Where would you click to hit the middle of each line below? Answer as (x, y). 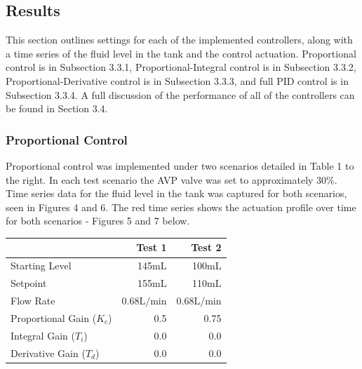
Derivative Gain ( (48, 353)
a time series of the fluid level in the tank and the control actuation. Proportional (181, 53)
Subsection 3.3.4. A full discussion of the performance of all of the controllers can (180, 94)
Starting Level (41, 266)
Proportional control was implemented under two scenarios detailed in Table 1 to (180, 165)
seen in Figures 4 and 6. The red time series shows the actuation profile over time (181, 207)
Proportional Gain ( (54, 317)
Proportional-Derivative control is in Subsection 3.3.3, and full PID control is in (177, 80)
